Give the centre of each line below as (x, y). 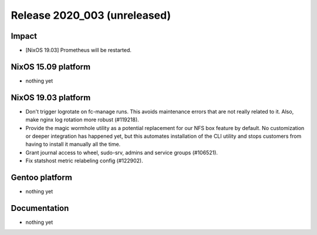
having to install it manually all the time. (73, 144)
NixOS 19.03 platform (51, 98)
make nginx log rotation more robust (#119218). (82, 120)
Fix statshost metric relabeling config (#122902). (84, 161)
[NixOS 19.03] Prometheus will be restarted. (78, 50)
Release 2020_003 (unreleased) (91, 15)
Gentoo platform (42, 178)
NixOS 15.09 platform (51, 67)
